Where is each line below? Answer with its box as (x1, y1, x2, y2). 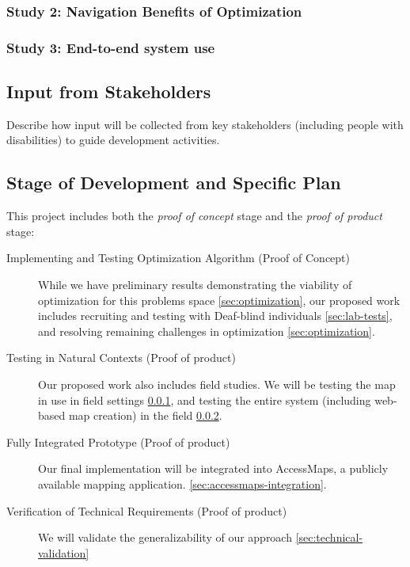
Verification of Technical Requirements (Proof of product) (6, 502, 287, 519)
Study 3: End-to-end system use (6, 37, 215, 57)
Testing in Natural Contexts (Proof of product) (6, 349, 236, 366)
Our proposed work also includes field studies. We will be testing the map (38, 376, 396, 393)
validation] (38, 544, 89, 561)
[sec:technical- (295, 529, 363, 546)
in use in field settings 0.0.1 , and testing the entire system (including (38, 391, 371, 408)
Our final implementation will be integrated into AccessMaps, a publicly (38, 460, 389, 477)
